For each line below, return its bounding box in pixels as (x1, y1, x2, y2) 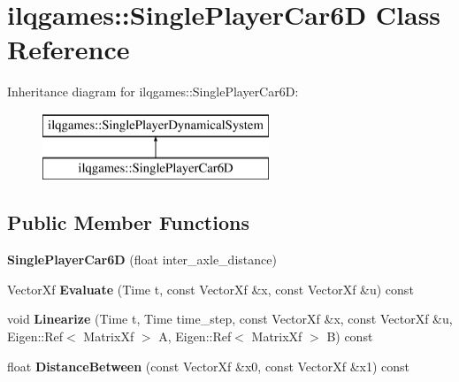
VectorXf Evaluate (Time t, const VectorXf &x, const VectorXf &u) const (7, 279, 414, 298)
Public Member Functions (7, 209, 249, 236)
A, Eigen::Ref (158, 327, 232, 346)
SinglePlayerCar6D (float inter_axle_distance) (7, 250, 277, 269)
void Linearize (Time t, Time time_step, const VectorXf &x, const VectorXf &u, (7, 309, 453, 328)
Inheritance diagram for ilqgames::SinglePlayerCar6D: (7, 82, 299, 101)
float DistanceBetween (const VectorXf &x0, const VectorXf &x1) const (7, 356, 410, 375)
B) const (326, 327, 373, 346)
